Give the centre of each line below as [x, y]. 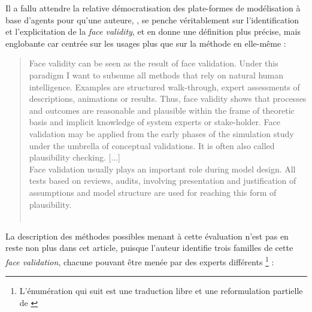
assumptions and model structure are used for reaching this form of [153, 192]
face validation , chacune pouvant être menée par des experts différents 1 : [140, 260]
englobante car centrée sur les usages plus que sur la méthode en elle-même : [146, 43]
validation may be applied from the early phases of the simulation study [161, 133]
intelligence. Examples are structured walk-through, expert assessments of [164, 87]
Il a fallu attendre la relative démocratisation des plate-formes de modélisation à [153, 8]
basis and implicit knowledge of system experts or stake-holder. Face [155, 122]
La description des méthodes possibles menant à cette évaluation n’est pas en [147, 236]
